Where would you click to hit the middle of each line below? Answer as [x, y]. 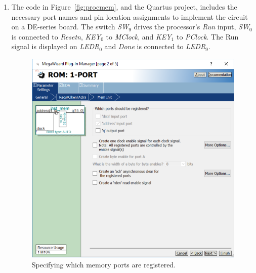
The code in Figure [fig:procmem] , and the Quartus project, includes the [124, 7]
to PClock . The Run [207, 36]
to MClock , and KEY [139, 36]
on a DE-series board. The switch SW [70, 27]
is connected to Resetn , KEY [56, 36]
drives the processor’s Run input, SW [191, 27]
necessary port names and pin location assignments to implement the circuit [130, 16]
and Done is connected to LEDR [155, 46]
